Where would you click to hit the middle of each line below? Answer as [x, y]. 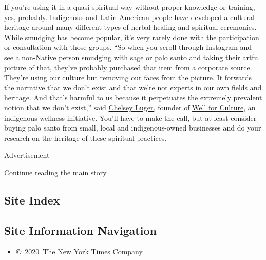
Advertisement [27, 155]
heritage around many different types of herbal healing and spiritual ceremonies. [130, 27]
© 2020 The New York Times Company [79, 252]
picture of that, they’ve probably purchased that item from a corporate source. [128, 67]
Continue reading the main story [55, 172]
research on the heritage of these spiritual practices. [85, 137]
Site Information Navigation [80, 230]
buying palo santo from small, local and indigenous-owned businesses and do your [133, 128]
